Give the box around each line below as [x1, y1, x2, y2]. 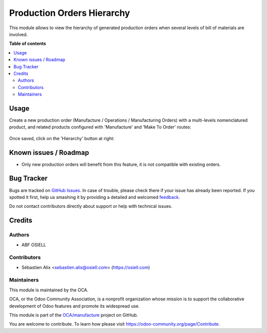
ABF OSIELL [21, 241, 46, 247]
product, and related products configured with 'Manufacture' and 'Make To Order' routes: [9, 124, 191, 130]
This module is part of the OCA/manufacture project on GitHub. [9, 312, 138, 318]
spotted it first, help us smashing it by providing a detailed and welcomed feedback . [9, 194, 180, 200]
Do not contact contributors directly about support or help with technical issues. [9, 203, 173, 209]
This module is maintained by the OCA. [9, 287, 89, 293]
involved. [9, 31, 28, 37]
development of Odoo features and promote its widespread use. [9, 303, 140, 309]
